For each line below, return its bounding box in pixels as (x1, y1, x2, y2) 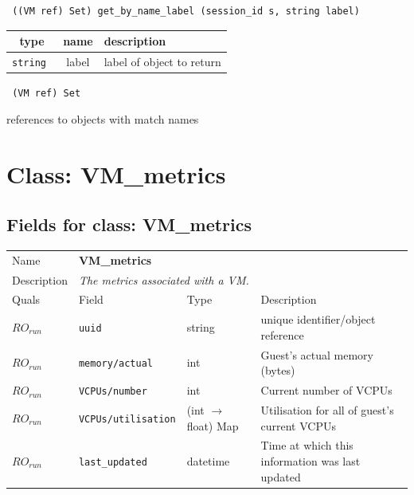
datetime (186, 453, 230, 469)
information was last (260, 453, 361, 469)
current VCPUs (260, 417, 336, 434)
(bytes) (260, 362, 295, 379)
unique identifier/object (260, 311, 376, 328)
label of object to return (103, 53, 221, 69)
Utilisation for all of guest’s (260, 401, 394, 418)
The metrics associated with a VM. (78, 271, 249, 288)
